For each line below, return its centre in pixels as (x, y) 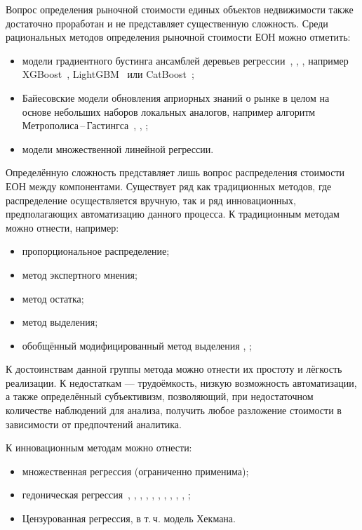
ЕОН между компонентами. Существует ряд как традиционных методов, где (169, 186)
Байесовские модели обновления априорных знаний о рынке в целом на (176, 97)
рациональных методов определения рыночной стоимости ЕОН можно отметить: (178, 37)
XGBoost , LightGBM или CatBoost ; (108, 74)
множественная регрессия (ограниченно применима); (135, 471)
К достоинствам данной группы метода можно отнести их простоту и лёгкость (174, 369)
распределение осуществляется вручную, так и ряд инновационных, (151, 200)
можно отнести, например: (62, 227)
